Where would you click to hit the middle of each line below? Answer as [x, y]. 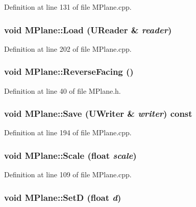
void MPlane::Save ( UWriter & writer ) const [98, 113]
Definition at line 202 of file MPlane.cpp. [68, 48]
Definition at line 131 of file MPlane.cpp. [68, 7]
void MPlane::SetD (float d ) [63, 197]
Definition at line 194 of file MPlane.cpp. [68, 132]
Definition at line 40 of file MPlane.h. [63, 90]
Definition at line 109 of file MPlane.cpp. [68, 174]
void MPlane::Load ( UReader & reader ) [88, 29]
